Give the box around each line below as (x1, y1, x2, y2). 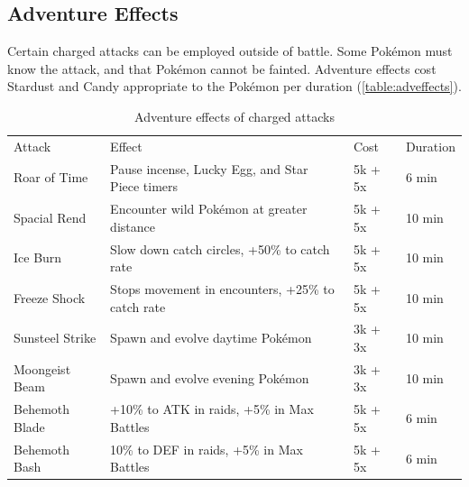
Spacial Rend (14, 207, 87, 226)
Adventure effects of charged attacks (134, 106, 335, 125)
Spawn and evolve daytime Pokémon (110, 328, 312, 347)
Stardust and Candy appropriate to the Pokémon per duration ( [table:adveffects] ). (7, 77, 462, 96)
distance (110, 216, 155, 235)
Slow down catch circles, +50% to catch (110, 239, 330, 258)
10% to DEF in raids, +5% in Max (110, 439, 303, 458)
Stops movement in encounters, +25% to (110, 279, 335, 298)
